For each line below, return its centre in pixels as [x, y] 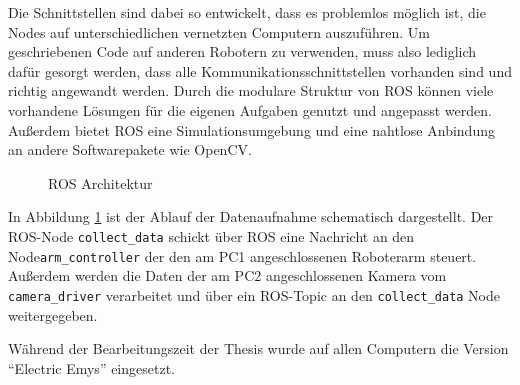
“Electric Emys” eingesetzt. [91, 367]
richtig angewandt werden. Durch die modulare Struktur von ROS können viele [251, 90]
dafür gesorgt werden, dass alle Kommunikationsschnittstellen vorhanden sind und [260, 70]
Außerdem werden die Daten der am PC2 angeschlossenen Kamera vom [227, 275]
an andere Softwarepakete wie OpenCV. [130, 149]
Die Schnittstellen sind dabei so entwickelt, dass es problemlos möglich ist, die [247, 12]
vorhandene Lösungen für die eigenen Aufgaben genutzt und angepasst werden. [250, 109]
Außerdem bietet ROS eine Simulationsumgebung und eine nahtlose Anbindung [251, 129]
